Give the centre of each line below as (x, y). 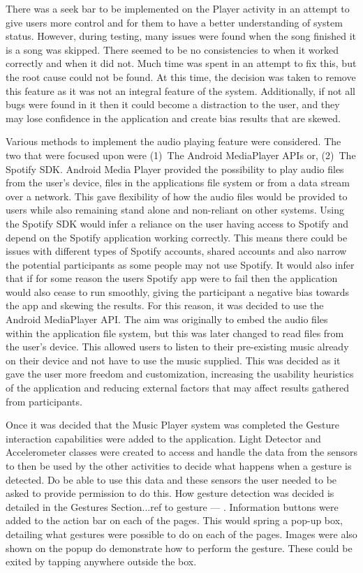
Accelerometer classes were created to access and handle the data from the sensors (181, 452)
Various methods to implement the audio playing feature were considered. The (173, 141)
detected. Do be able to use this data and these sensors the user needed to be (171, 479)
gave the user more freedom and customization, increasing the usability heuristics (180, 374)
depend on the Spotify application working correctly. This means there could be (177, 237)
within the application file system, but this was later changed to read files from (175, 333)
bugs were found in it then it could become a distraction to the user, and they (173, 104)
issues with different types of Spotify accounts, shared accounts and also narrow (176, 251)
